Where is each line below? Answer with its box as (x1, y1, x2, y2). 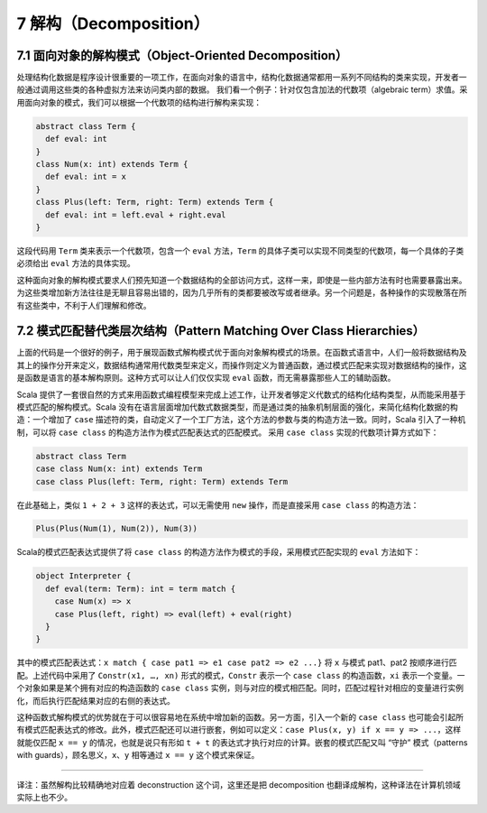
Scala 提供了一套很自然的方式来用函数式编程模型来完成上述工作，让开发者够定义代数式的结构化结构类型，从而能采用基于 (16, 389, 466, 400)
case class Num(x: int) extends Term (35, 464, 203, 474)
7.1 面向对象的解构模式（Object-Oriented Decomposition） (16, 48, 348, 63)
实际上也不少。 (16, 791, 72, 802)
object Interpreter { (35, 571, 132, 581)
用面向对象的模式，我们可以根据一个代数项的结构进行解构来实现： (16, 97, 262, 107)
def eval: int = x (45, 171, 126, 182)
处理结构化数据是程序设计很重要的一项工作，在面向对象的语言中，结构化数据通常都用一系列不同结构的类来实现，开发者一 (16, 72, 467, 83)
